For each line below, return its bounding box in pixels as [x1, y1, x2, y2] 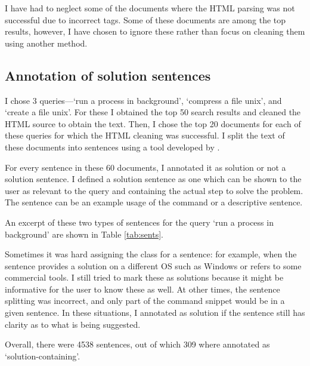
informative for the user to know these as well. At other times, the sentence [5, 282, 280, 295]
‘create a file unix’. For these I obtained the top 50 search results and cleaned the [5, 106, 301, 118]
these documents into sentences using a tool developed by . [5, 140, 220, 153]
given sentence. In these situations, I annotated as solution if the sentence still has [5, 306, 305, 319]
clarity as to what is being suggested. [5, 318, 141, 330]
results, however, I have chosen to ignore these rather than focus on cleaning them [5, 25, 305, 38]
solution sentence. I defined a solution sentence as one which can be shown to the [5, 173, 302, 185]
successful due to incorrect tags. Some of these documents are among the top [5, 13, 286, 26]
